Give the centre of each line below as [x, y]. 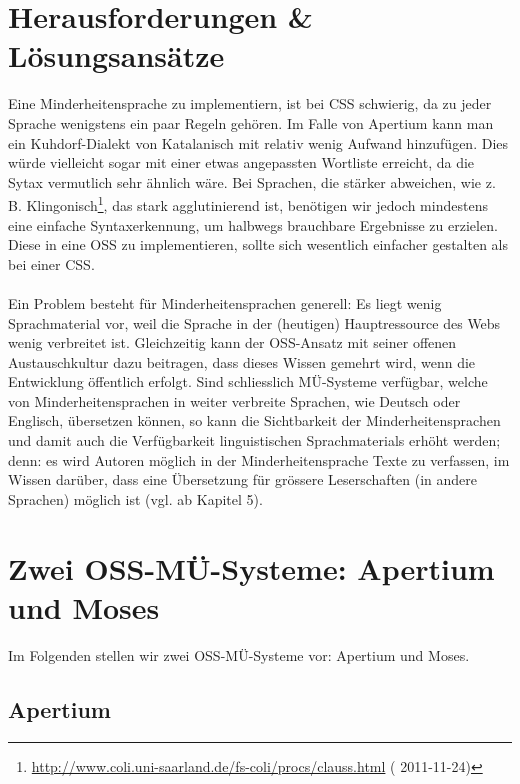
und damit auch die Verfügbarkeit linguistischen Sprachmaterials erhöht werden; [254, 440]
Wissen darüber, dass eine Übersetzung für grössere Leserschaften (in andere [243, 479]
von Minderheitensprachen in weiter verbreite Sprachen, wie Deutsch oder [234, 400]
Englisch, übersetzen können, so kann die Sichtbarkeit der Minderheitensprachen [254, 420]
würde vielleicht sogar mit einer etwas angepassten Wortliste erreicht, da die [241, 162]
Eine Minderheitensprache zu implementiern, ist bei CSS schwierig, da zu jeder [250, 103]
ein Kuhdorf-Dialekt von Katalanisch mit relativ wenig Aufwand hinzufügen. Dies [258, 142]
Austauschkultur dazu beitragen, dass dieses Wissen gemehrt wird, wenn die [242, 361]
